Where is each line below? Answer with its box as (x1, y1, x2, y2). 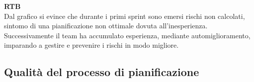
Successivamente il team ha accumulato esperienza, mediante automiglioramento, (4, 30, 251, 40)
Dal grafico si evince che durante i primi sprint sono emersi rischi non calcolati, (4, 10, 245, 21)
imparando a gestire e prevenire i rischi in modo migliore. (4, 40, 179, 50)
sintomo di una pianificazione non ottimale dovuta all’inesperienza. (4, 20, 208, 31)
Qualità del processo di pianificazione (4, 64, 199, 80)
